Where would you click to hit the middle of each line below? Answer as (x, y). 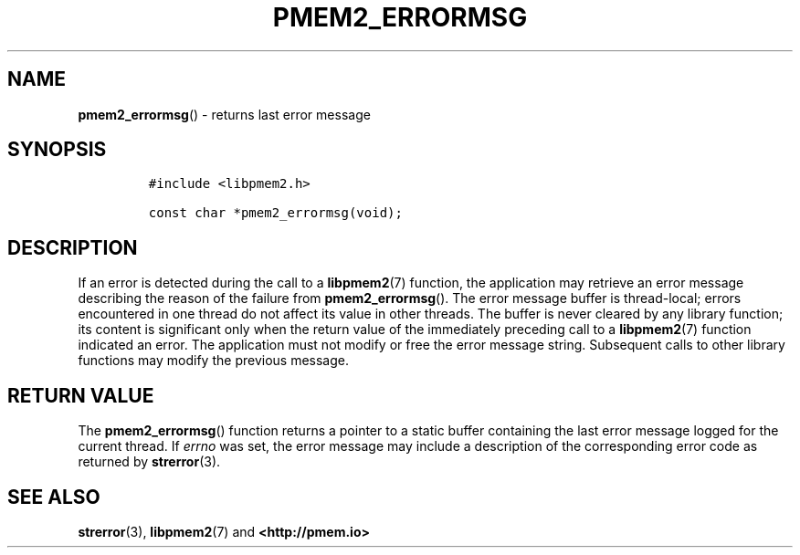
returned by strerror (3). (149, 462)
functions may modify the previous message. (213, 361)
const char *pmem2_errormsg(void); (275, 213)
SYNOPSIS (57, 150)
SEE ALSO (54, 497)
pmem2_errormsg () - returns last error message (224, 114)
